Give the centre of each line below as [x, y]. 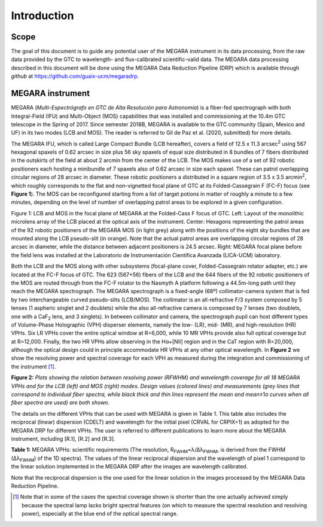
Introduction [42, 16]
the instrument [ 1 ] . [33, 366]
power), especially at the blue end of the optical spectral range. [100, 514]
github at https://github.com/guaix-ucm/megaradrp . [75, 76]
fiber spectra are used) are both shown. [60, 403]
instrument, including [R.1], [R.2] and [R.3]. [63, 438]
